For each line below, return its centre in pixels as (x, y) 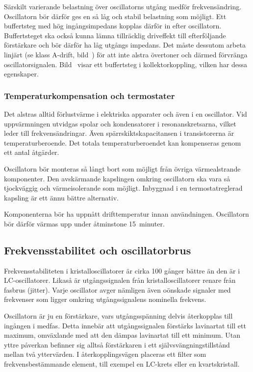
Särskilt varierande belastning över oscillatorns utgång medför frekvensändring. (123, 6)
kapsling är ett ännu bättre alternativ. (61, 197)
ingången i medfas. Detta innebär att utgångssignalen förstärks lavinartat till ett (125, 325)
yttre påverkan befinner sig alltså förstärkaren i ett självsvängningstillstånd (117, 344)
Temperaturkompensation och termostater (89, 95)
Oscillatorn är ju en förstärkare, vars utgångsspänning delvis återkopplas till (118, 316)
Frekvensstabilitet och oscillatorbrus (98, 250)
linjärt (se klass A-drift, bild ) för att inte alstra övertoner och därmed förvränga (126, 54)
